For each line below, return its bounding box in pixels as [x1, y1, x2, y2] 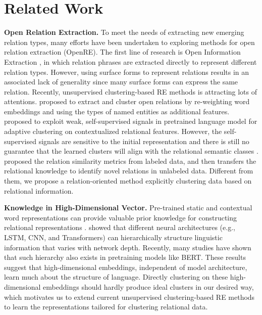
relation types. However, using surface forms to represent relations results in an [4, 66, 249, 77]
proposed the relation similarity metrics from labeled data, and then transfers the [4, 155, 256, 166]
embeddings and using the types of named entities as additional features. [4, 106, 230, 116]
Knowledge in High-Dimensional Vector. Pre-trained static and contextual [4, 202, 252, 213]
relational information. [4, 185, 74, 196]
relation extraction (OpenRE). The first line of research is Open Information [4, 47, 241, 57]
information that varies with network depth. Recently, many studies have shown [4, 242, 251, 252]
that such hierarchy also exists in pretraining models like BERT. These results [4, 252, 246, 262]
